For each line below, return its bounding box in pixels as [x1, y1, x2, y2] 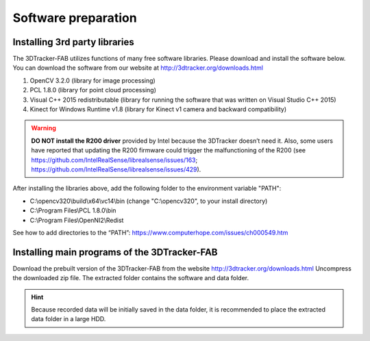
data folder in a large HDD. [31, 315, 106, 323]
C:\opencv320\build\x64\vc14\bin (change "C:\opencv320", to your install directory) [29, 197, 268, 205]
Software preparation [12, 10, 137, 25]
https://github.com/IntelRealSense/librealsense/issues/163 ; [31, 156, 198, 164]
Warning [31, 124, 56, 133]
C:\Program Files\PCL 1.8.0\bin [29, 206, 116, 215]
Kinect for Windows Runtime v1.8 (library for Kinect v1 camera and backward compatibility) [29, 105, 287, 113]
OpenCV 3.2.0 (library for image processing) [29, 76, 156, 85]
